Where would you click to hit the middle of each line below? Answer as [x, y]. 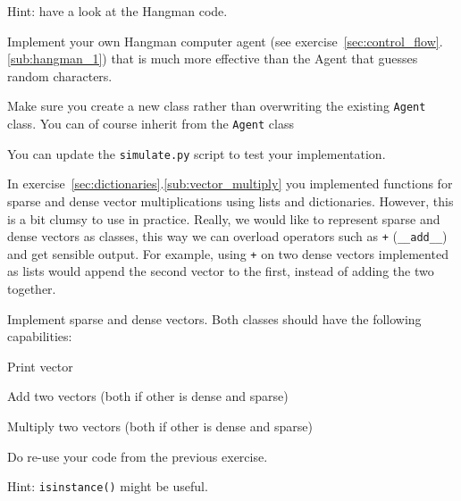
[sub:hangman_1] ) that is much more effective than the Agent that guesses [213, 58]
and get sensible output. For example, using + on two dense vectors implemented [228, 253]
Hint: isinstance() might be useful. [108, 486]
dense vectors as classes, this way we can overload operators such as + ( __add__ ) [227, 236]
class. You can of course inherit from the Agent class [151, 124]
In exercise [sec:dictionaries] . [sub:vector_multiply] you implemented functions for [230, 184]
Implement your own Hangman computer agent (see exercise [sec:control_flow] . [225, 41]
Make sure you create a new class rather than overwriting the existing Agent [217, 106]
